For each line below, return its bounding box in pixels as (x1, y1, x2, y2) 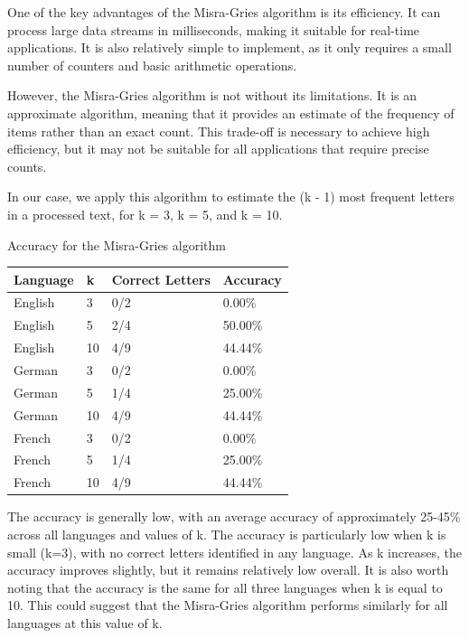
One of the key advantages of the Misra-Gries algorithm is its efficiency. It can (7, 3, 441, 21)
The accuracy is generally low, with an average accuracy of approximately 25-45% (7, 507, 461, 526)
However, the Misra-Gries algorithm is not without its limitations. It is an (7, 86, 417, 105)
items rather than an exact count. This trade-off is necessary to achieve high (7, 121, 430, 140)
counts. (7, 156, 47, 175)
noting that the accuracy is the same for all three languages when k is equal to (7, 577, 443, 596)
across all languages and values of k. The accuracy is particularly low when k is (7, 524, 446, 543)
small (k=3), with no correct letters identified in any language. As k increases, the (7, 542, 462, 561)
